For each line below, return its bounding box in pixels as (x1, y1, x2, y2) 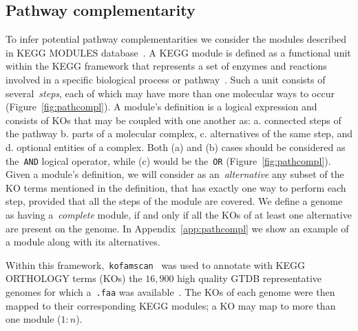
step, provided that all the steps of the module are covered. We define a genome (6, 194, 343, 208)
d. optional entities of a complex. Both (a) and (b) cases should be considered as (6, 139, 346, 154)
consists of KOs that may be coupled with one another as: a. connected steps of (6, 112, 341, 127)
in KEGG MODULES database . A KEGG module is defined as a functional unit (6, 45, 351, 59)
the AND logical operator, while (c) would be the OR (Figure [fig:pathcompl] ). (6, 153, 331, 168)
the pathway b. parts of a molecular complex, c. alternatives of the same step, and (6, 126, 352, 141)
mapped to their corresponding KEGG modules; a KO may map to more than (6, 298, 336, 312)
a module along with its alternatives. (6, 234, 160, 249)
